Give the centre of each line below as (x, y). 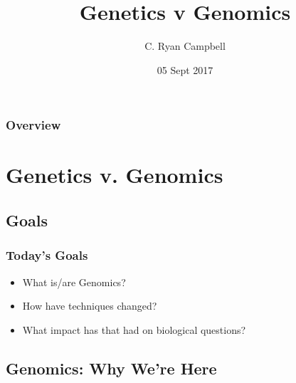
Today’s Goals (47, 255)
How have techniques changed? (90, 306)
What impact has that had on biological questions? (134, 329)
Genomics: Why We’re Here (111, 368)
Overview (33, 125)
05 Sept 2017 (185, 69)
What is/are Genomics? (74, 282)
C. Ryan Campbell (185, 46)
